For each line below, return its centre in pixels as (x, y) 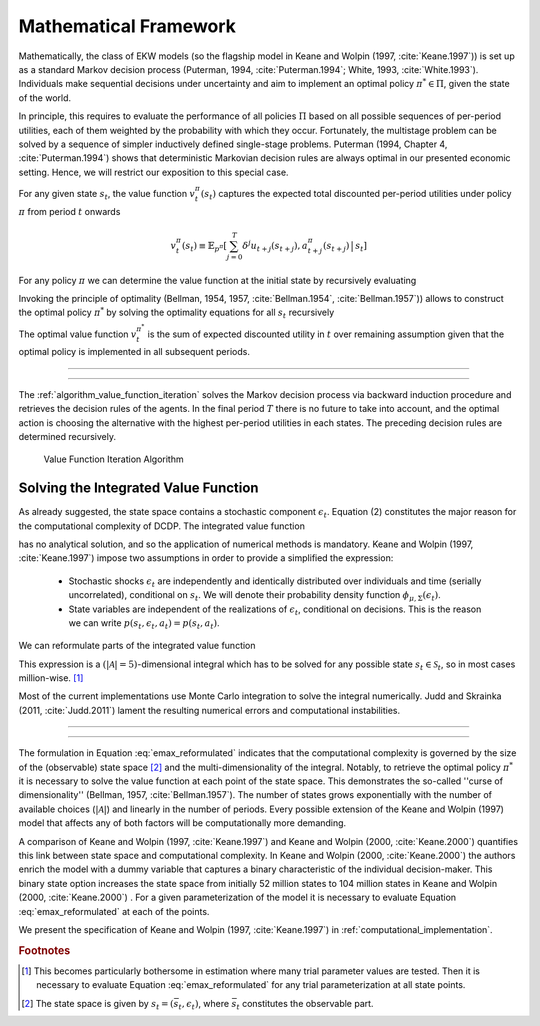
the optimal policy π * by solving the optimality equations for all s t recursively (176, 313)
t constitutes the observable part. (305, 1004)
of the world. (45, 97)
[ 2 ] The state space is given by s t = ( (97, 1004)
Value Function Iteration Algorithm (113, 459)
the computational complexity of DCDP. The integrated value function (161, 526)
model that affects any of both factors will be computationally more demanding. (182, 823)
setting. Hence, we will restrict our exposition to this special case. (153, 172)
